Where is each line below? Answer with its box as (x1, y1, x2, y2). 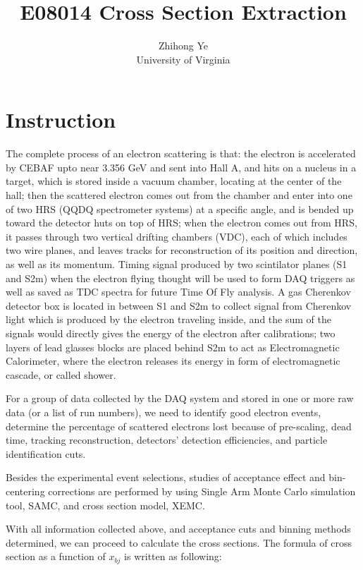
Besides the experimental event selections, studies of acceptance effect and (6, 470, 326, 485)
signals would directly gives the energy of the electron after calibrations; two (6, 325, 336, 340)
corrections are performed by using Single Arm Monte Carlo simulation (48, 483, 356, 498)
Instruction (6, 105, 116, 134)
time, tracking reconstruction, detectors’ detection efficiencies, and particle (6, 432, 328, 447)
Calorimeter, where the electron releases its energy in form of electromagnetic (6, 353, 340, 368)
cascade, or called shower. (6, 367, 116, 382)
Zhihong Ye (158, 38, 208, 53)
